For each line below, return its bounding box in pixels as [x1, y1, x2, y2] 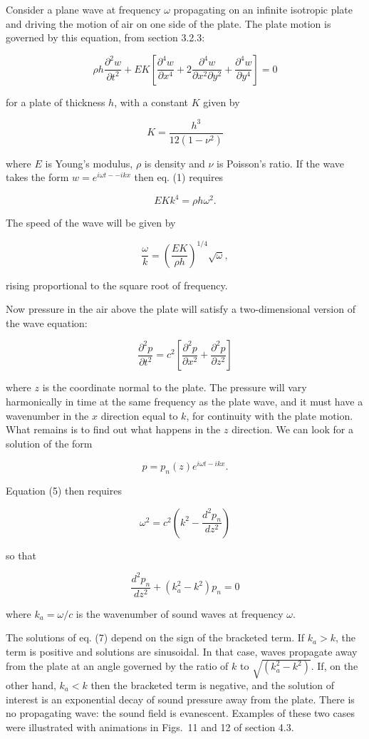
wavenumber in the [6, 408, 89, 423]
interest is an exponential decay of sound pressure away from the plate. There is [6, 691, 355, 706]
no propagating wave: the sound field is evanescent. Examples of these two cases [6, 706, 355, 720]
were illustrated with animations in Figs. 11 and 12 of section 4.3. [6, 719, 294, 734]
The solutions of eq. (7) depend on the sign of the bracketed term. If [6, 630, 305, 645]
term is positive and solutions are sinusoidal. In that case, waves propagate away [6, 644, 358, 658]
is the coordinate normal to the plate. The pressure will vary [42, 380, 307, 395]
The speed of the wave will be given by [6, 215, 176, 230]
